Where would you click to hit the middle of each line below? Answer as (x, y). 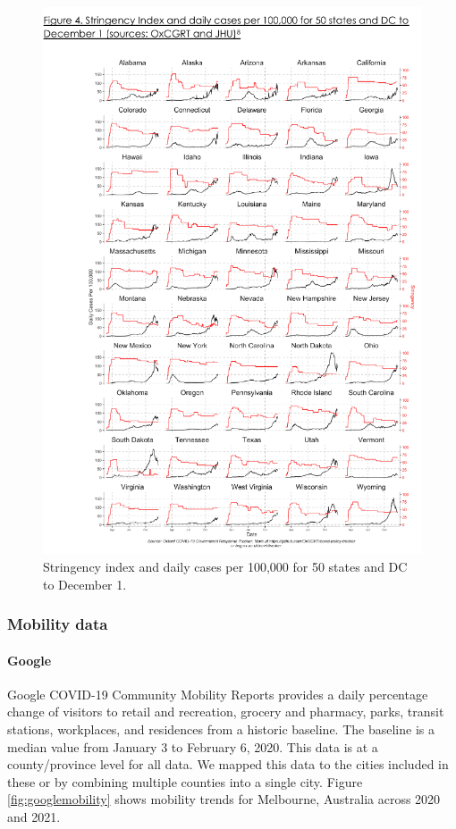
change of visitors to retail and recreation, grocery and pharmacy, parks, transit (226, 712)
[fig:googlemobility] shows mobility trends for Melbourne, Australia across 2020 (224, 799)
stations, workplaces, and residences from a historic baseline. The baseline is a (221, 729)
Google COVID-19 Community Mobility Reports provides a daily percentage (218, 694)
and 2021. (34, 816)
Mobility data (58, 624)
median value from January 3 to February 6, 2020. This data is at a (193, 746)
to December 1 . (85, 584)
